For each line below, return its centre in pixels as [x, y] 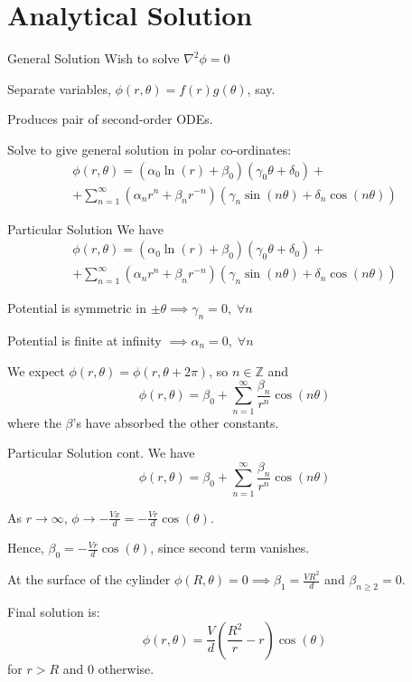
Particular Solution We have [85, 228]
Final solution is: [54, 612]
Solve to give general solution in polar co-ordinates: [150, 149]
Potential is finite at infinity [84, 341]
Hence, [26, 548]
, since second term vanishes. [230, 548]
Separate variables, [59, 88]
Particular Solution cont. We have [101, 453]
